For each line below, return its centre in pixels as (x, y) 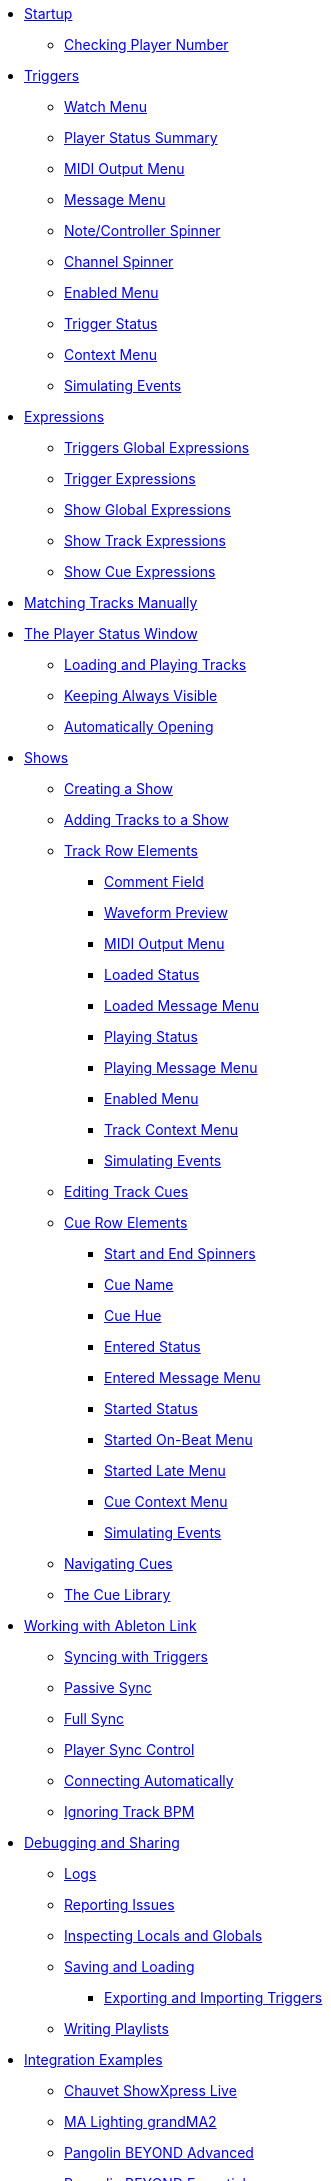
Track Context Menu (171, 1129)
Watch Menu (105, 106)
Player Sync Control (129, 1749)
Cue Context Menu (166, 1501)
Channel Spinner (119, 261)
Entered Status (152, 1346)
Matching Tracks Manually (111, 602)
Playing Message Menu (181, 1067)
